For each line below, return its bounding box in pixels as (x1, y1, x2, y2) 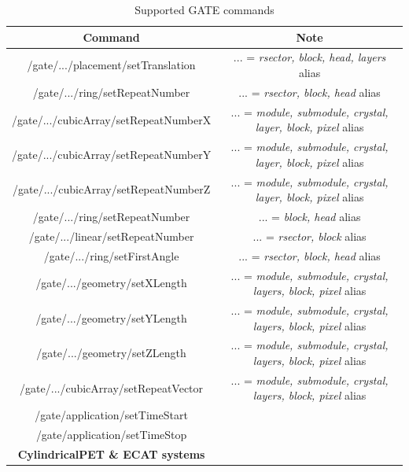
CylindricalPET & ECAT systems (17, 446, 205, 462)
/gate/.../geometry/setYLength (35, 309, 187, 326)
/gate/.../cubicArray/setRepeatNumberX (12, 111, 212, 127)
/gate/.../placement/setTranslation (27, 57, 196, 73)
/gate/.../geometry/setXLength (35, 275, 187, 291)
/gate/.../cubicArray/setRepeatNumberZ (12, 181, 211, 197)
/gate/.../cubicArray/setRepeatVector (20, 379, 204, 396)
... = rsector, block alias (252, 227, 367, 244)
